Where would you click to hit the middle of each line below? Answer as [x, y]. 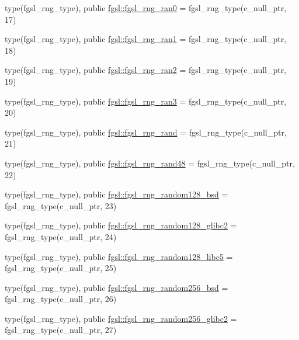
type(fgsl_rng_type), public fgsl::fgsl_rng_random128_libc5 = [119, 256]
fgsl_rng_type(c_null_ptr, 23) [61, 205]
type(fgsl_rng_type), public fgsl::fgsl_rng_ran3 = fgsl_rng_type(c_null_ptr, [146, 101]
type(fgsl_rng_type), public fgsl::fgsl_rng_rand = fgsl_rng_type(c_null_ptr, [146, 132]
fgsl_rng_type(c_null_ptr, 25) [61, 268]
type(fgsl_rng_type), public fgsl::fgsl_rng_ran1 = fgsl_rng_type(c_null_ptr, [146, 39]
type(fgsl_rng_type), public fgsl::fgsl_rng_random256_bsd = [117, 287]
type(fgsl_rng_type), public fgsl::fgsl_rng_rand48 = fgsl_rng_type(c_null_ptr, [150, 163]
